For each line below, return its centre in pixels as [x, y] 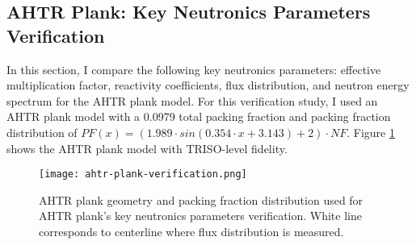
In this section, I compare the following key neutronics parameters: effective [194, 69]
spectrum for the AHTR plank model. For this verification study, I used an [192, 100]
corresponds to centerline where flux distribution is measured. [191, 231]
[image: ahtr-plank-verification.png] [143, 174]
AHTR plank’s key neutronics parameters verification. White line [200, 216]
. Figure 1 [371, 132]
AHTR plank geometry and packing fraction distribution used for [201, 199]
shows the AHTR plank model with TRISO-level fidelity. [147, 148]
